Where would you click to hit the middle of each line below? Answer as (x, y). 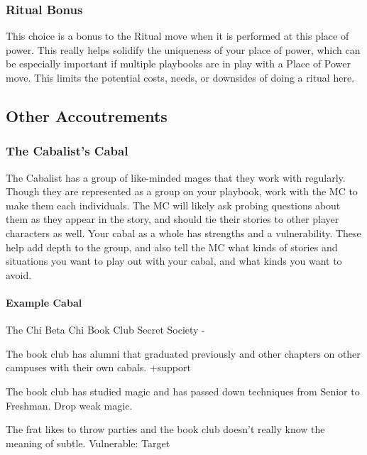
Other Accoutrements (87, 115)
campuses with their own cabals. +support (98, 367)
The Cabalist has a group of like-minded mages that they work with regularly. (176, 177)
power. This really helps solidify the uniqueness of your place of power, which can (183, 49)
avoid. (19, 274)
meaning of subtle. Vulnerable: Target (88, 443)
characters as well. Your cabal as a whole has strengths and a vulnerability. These (183, 232)
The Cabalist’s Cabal (67, 151)
